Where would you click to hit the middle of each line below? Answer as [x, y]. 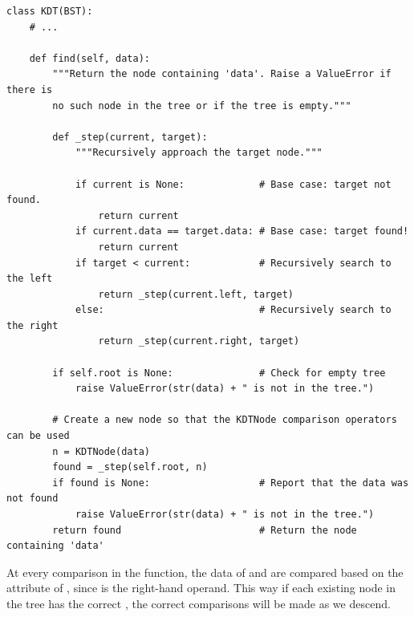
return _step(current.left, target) [196, 294]
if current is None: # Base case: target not [233, 184]
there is [30, 89]
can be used [38, 436]
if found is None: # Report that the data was [231, 483]
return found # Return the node [205, 530]
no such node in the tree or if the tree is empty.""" [202, 106]
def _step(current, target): [130, 137]
